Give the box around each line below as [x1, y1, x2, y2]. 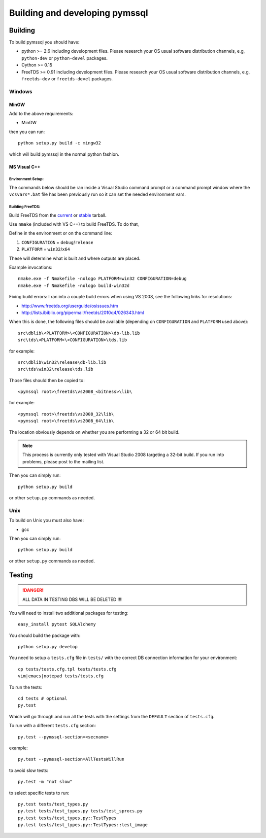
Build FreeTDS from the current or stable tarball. [9, 212, 107, 218]
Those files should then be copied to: [9, 377, 85, 383]
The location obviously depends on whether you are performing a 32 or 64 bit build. [9, 429, 180, 435]
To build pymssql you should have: [9, 39, 80, 45]
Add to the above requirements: [9, 110, 73, 116]
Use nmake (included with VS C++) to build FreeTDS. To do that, [9, 221, 139, 227]
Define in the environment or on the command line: [9, 230, 113, 236]
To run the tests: [9, 684, 42, 690]
